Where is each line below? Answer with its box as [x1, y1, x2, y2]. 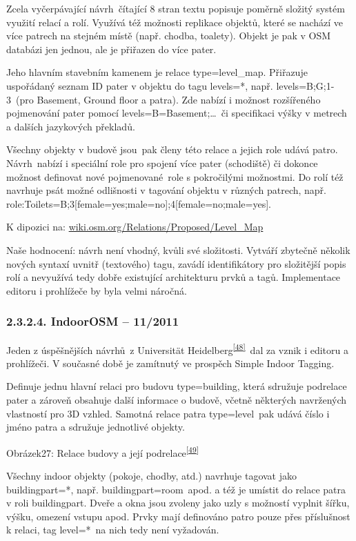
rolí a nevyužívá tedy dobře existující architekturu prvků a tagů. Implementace [6, 270, 341, 284]
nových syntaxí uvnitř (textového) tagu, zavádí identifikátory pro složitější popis [6, 256, 346, 270]
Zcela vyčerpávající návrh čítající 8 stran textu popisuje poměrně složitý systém [6, 1, 345, 15]
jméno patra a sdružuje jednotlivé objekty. [6, 420, 185, 434]
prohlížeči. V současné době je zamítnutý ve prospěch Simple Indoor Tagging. [6, 355, 335, 370]
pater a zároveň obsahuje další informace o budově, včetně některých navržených [6, 392, 347, 406]
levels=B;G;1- [276, 78, 335, 92]
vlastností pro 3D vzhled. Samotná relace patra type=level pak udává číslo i [6, 406, 330, 420]
